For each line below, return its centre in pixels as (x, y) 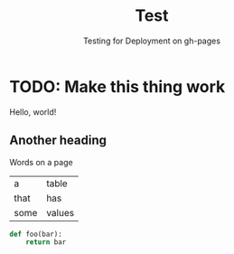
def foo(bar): (36, 234)
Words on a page (42, 162)
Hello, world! (33, 112)
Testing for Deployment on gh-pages (152, 41)
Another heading (58, 141)
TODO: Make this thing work (117, 86)
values (61, 212)
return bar (46, 242)
